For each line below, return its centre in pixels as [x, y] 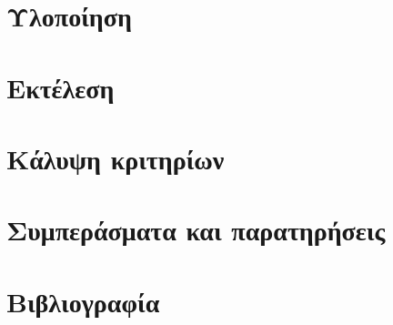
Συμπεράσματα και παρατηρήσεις [196, 230]
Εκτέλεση [60, 87]
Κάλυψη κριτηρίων [116, 158]
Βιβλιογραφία [83, 301]
